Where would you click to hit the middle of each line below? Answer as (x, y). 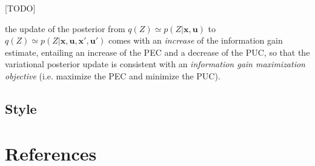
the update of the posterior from (65, 28)
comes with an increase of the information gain (195, 40)
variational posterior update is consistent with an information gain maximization (155, 64)
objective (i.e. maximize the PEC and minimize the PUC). (113, 75)
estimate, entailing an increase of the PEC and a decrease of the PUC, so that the (157, 52)
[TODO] (20, 8)
